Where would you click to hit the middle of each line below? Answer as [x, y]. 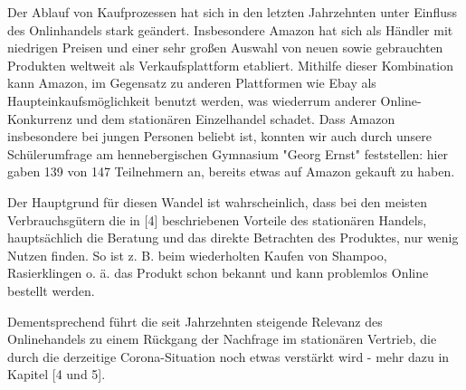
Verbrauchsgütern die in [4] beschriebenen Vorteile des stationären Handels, [217, 219]
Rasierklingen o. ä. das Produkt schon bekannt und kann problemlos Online [218, 273]
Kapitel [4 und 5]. [57, 374]
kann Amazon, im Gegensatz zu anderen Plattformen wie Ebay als [192, 83]
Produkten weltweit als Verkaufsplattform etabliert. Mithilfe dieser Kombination [231, 65]
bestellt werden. [51, 290]
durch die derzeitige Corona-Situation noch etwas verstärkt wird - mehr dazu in [228, 356]
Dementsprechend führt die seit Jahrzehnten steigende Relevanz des [195, 321]
